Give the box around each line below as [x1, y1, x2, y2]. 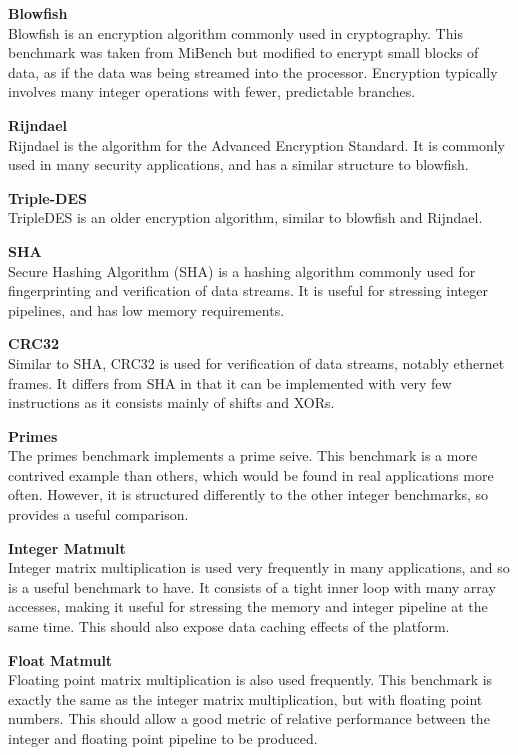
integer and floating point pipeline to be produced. [8, 728, 318, 748]
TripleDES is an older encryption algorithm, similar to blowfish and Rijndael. [8, 207, 483, 228]
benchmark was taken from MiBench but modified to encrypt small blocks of [8, 42, 479, 63]
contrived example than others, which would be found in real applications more [8, 464, 494, 485]
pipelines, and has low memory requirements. [8, 299, 285, 320]
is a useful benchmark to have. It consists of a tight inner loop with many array [8, 576, 496, 597]
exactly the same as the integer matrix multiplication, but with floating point [8, 688, 483, 709]
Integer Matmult [8, 537, 126, 558]
